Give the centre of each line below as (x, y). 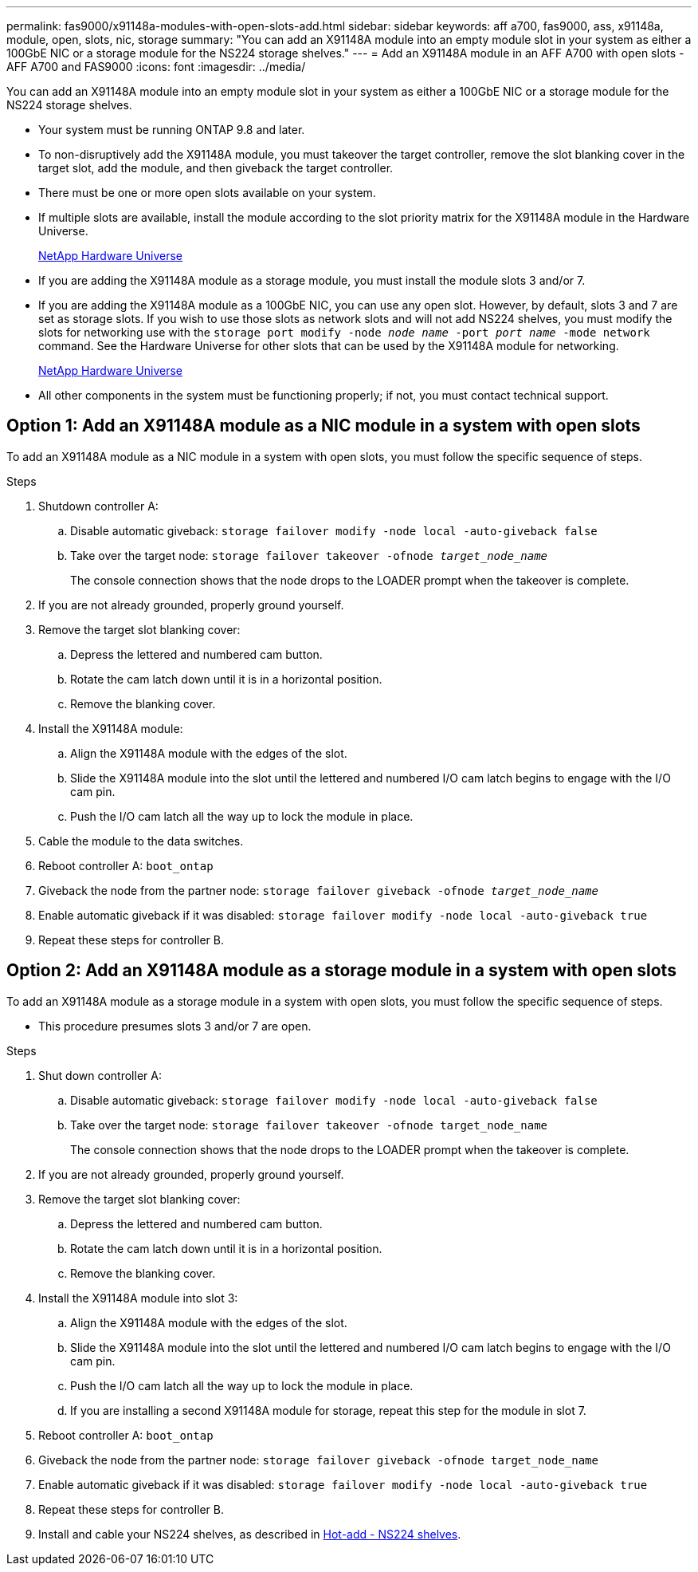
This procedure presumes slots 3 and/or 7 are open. (175, 1026)
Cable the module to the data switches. (141, 841)
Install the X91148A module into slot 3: (138, 1298)
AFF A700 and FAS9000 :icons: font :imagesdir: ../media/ (156, 67)
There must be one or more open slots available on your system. (207, 193)
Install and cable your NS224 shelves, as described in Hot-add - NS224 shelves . (250, 1534)
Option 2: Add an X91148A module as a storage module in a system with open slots (341, 971)
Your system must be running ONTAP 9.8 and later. (172, 130)
